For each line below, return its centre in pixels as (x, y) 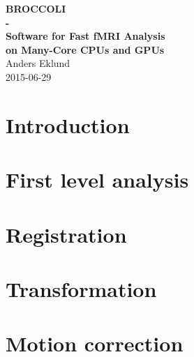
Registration (66, 234)
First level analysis (97, 180)
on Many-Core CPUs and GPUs (85, 49)
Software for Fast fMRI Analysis (85, 36)
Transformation (81, 288)
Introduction (68, 124)
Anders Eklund (38, 63)
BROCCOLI (36, 8)
